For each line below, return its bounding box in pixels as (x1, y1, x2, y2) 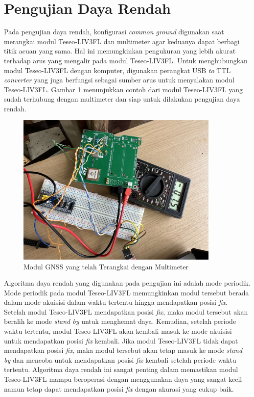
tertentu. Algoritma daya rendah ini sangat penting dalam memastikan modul (4, 364, 238, 374)
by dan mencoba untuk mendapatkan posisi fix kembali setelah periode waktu (4, 354, 236, 365)
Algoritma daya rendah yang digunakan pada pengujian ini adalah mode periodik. (4, 278, 251, 288)
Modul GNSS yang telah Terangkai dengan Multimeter (23, 261, 189, 271)
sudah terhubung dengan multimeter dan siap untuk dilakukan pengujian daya (4, 94, 240, 104)
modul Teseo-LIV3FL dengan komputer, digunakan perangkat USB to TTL (4, 65, 231, 75)
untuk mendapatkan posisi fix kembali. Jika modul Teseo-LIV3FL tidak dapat (4, 335, 238, 345)
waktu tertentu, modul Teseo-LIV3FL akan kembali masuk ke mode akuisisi (4, 326, 232, 336)
